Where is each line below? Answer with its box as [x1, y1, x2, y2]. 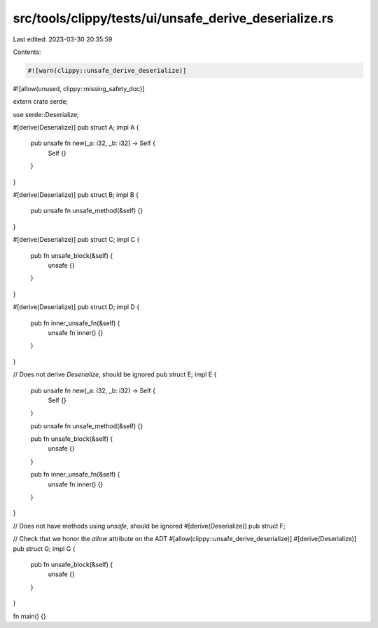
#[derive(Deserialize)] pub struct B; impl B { [13, 191, 139, 199]
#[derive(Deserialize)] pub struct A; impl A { [13, 123, 139, 132]
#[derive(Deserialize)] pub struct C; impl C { [13, 235, 140, 244]
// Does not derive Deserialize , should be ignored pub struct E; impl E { [13, 370, 217, 378]
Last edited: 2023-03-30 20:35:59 [13, 35, 113, 43]
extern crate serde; [13, 97, 69, 106]
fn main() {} [13, 612, 47, 620]
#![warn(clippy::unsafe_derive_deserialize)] [27, 67, 187, 74]
